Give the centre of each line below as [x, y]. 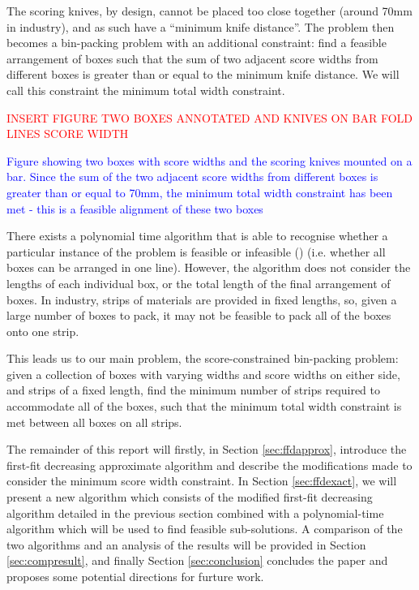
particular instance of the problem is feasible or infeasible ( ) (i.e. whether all [196, 251]
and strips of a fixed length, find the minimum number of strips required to [193, 390]
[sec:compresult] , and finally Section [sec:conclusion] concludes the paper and [197, 560]
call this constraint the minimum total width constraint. [146, 90]
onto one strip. [43, 331]
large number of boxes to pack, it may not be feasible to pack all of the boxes [199, 315]
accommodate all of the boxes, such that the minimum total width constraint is [204, 406]
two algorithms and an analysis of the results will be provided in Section [186, 544]
